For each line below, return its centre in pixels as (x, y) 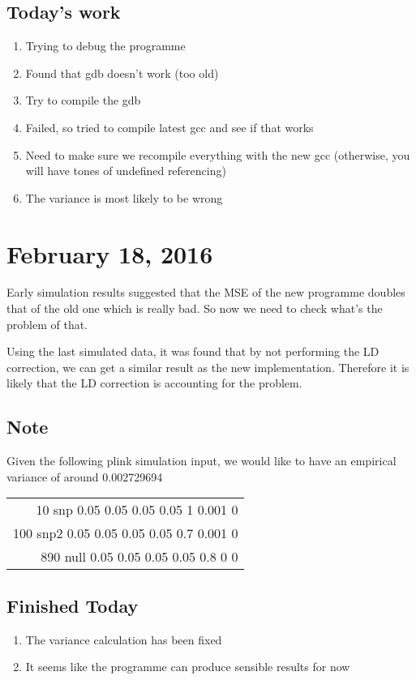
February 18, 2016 (110, 253)
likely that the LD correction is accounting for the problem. (154, 383)
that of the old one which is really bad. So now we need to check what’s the (195, 308)
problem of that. (47, 324)
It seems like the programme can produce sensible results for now (188, 667)
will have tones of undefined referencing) (126, 171)
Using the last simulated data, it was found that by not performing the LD (193, 351)
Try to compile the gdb (83, 100)
